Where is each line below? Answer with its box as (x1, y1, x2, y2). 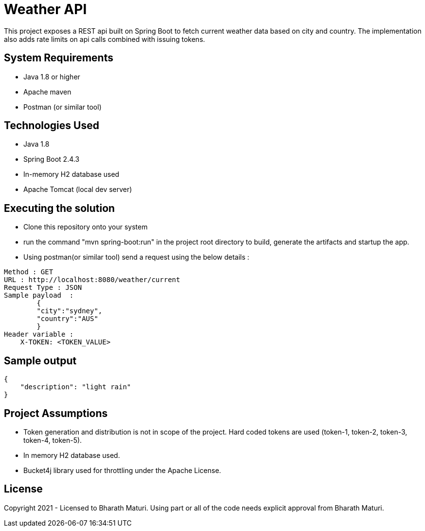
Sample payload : (4, 291, 74, 300)
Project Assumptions (4, 407, 108, 419)
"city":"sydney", (36, 307, 103, 315)
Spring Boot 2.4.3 (23, 155, 80, 164)
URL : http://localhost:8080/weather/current (4, 276, 180, 284)
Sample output (4, 354, 77, 367)
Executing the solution (4, 202, 115, 214)
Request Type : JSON (4, 284, 82, 292)
